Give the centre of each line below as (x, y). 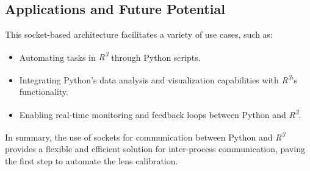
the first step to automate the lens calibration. (92, 160)
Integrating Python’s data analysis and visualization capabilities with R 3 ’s (158, 79)
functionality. (44, 92)
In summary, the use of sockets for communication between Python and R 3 (145, 136)
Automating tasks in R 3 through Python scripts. (110, 56)
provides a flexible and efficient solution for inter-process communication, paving (155, 149)
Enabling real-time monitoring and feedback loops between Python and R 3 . (160, 113)
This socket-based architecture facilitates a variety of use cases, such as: (139, 34)
